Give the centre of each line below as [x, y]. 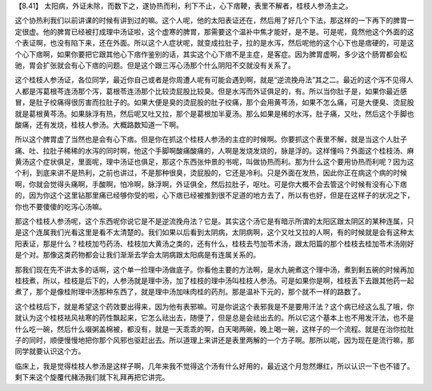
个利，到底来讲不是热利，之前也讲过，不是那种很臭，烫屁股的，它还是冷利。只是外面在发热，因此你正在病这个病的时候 [211, 173]
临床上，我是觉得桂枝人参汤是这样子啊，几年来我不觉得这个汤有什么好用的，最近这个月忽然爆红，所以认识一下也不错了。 [214, 366]
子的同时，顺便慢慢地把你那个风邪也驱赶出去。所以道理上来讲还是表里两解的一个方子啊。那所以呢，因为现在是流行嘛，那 [214, 340]
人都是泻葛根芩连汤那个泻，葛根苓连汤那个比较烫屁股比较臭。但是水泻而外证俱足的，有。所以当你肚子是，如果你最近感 [211, 91]
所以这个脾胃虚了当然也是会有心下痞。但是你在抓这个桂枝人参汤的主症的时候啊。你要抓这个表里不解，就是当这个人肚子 [211, 139]
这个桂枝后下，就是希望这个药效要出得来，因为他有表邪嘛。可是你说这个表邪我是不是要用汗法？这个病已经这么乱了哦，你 [214, 306]
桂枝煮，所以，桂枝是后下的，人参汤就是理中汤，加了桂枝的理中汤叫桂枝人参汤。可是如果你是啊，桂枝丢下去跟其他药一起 [214, 281]
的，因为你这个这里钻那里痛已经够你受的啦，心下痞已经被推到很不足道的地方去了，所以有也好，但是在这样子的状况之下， [214, 195]
